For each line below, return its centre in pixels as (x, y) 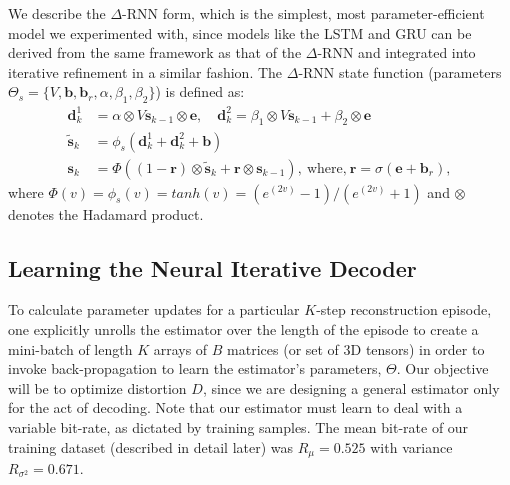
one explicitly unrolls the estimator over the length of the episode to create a (243, 328)
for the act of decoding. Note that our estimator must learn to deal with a (235, 407)
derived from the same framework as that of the (155, 52)
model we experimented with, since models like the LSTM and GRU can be (240, 32)
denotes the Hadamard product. (106, 213)
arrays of (180, 348)
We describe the (57, 13)
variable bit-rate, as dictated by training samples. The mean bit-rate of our (238, 426)
